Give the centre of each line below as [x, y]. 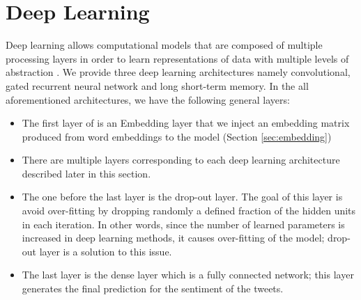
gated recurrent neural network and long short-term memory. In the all [157, 85]
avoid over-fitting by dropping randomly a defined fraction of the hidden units [189, 211]
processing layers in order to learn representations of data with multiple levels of [177, 58]
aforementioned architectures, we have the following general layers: [148, 99]
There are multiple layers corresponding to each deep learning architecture [181, 160]
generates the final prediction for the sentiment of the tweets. [153, 289]
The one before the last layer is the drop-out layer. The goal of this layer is [182, 197]
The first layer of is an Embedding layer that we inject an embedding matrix [186, 123]
